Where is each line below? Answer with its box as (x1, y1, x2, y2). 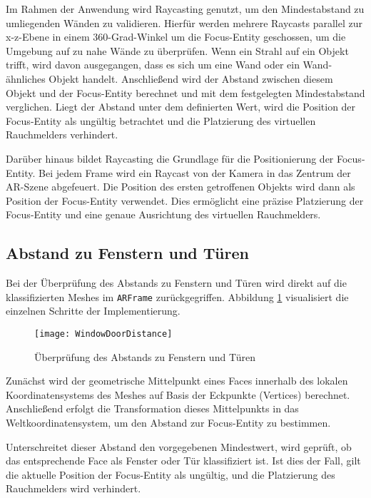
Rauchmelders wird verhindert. (6, 481, 141, 496)
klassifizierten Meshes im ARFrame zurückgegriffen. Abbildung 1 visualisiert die (6, 289, 349, 304)
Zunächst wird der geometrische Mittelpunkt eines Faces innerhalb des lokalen (6, 373, 348, 388)
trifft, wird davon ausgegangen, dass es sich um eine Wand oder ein (6, 57, 300, 72)
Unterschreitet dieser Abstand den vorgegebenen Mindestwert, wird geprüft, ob (6, 439, 352, 454)
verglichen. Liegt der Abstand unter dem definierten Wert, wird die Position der (6, 99, 356, 114)
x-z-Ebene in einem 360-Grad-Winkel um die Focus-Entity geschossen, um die (6, 29, 346, 44)
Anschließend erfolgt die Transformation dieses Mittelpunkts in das (6, 401, 299, 416)
